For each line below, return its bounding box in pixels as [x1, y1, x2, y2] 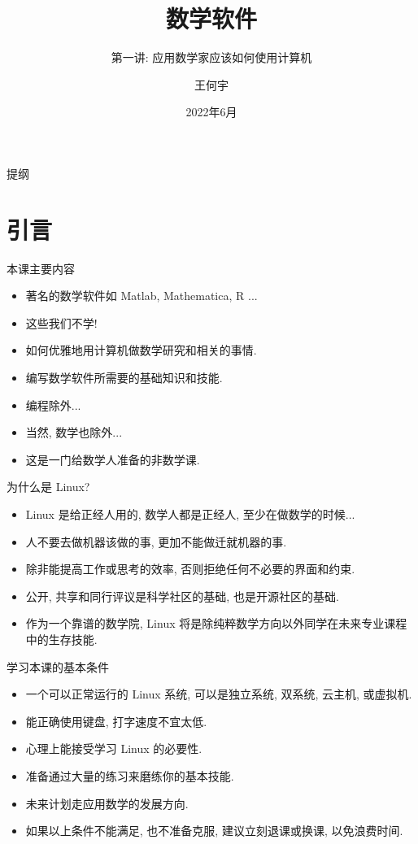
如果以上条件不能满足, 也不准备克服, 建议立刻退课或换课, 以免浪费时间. [25, 822, 403, 839]
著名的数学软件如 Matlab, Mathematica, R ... [25, 287, 258, 304]
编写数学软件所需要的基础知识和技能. [25, 369, 223, 385]
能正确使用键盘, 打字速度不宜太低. [25, 712, 207, 729]
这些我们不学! [25, 314, 98, 331]
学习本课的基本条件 [7, 658, 109, 675]
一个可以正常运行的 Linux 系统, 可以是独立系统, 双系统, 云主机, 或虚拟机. [25, 685, 412, 703]
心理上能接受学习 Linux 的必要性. [25, 740, 202, 757]
